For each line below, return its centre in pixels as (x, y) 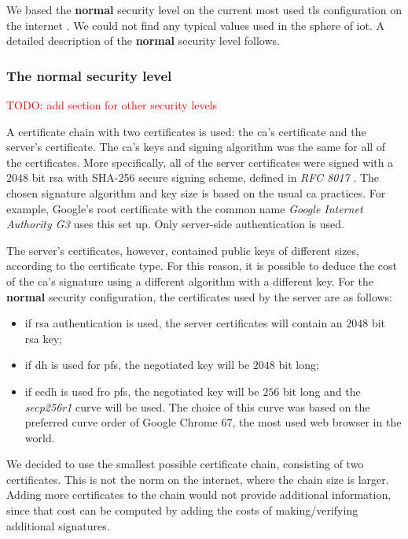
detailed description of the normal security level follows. (143, 41)
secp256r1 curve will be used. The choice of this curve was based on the (197, 406)
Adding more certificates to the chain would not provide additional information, (199, 495)
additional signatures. (58, 525)
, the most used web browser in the (317, 422)
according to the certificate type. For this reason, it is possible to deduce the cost (202, 266)
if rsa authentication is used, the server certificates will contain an (184, 323)
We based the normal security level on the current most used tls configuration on (204, 9)
